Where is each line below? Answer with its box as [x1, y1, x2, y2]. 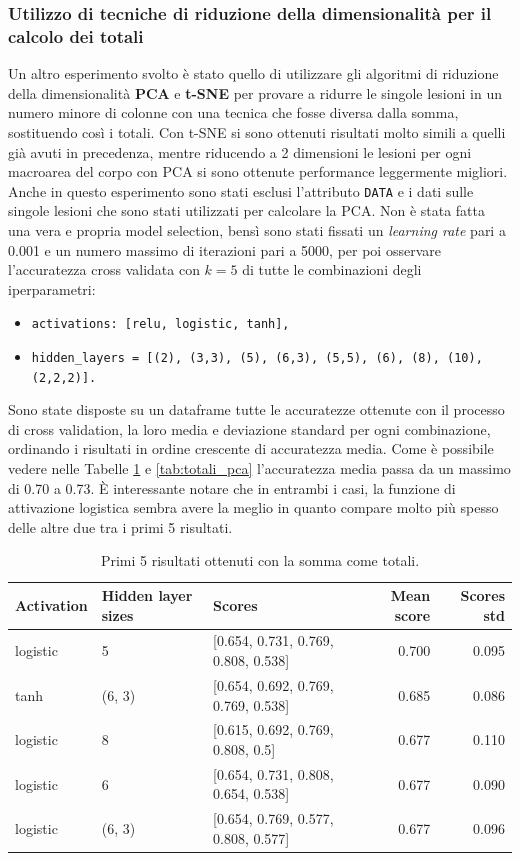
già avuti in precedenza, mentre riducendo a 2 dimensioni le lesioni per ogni [8, 141, 472, 162]
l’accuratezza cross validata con [8, 259, 200, 280]
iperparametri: [8, 278, 96, 299]
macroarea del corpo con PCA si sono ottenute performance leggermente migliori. [8, 161, 508, 182]
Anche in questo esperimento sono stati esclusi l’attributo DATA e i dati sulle [8, 180, 474, 201]
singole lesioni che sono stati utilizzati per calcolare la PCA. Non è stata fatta [8, 200, 486, 221]
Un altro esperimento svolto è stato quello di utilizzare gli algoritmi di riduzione [8, 63, 499, 84]
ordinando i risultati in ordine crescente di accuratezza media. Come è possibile [8, 438, 494, 459]
